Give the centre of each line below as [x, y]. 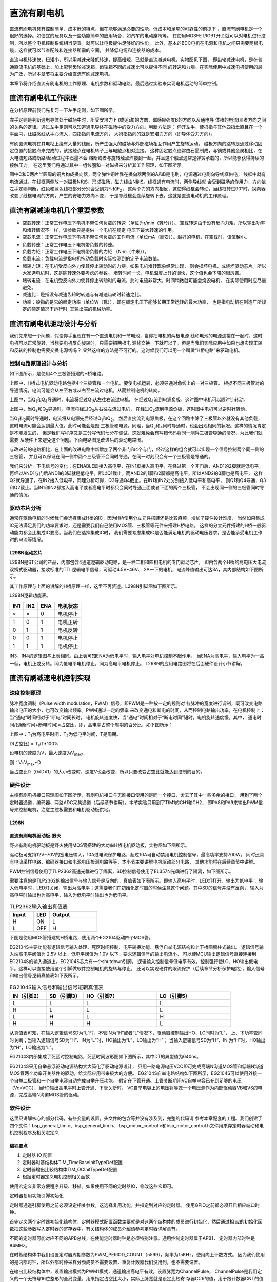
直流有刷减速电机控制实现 [50, 678]
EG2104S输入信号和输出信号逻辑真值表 [56, 987]
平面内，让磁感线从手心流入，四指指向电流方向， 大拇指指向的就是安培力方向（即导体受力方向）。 [112, 134]
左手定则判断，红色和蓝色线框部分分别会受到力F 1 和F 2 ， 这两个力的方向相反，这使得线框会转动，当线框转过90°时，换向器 [138, 189]
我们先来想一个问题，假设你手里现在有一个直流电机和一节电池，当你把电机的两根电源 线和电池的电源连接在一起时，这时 [136, 335]
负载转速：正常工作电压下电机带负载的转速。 [70, 244]
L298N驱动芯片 [26, 553]
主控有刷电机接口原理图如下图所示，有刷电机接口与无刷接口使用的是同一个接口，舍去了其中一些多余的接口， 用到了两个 [136, 795]
